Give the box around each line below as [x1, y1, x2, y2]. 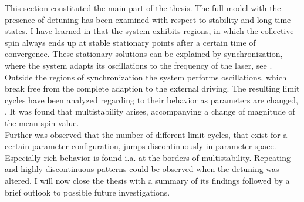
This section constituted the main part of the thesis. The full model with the [5, 2, 281, 14]
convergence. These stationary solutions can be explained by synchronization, [5, 48, 283, 60]
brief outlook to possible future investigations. [5, 186, 170, 198]
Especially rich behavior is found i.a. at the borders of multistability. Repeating [5, 151, 291, 163]
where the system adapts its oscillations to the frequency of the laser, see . [5, 59, 272, 71]
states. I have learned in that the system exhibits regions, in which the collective [5, 25, 294, 37]
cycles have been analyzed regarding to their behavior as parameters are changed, [5, 93, 298, 106]
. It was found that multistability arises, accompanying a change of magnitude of [5, 105, 295, 117]
